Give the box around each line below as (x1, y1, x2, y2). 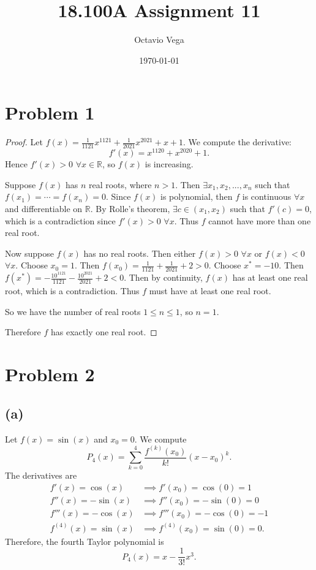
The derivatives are (5, 469, 77, 482)
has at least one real (232, 271, 308, 284)
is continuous (242, 190, 292, 203)
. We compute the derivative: (183, 135, 292, 148)
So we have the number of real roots (5, 305, 141, 317)
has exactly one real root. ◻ (51, 325, 157, 338)
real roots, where (88, 178, 152, 191)
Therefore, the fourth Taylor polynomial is (5, 534, 164, 547)
